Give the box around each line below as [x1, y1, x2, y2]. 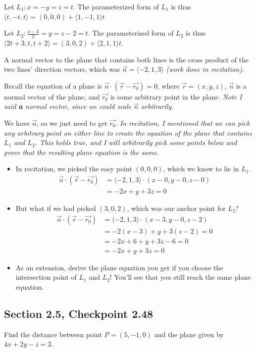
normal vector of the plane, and [4, 91, 100, 101]
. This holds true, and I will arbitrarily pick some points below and [35, 137, 237, 148]
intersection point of [15, 272, 77, 282]
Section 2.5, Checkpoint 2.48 [4, 305, 154, 321]
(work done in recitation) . [166, 64, 244, 74]
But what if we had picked [15, 203, 96, 213]
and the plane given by [154, 329, 224, 339]
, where [157, 80, 180, 91]
